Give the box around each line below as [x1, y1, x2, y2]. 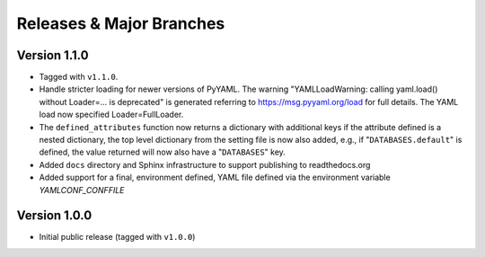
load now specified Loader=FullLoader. [39, 109, 184, 120]
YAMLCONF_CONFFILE [39, 184, 125, 195]
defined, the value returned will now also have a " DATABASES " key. [39, 146, 287, 157]
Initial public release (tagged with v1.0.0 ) [39, 232, 196, 243]
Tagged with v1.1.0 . [39, 72, 119, 83]
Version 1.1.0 [16, 48, 89, 63]
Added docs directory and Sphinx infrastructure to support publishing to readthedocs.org [39, 159, 371, 170]
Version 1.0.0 [16, 208, 93, 224]
